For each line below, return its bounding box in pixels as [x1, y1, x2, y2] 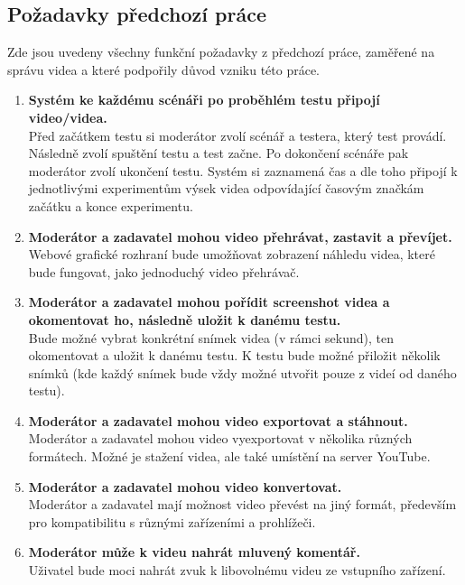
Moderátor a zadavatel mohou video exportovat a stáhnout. [28, 411, 408, 430]
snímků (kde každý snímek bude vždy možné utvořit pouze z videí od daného [28, 363, 457, 382]
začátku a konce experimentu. [28, 196, 193, 215]
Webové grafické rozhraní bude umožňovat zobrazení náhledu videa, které [28, 245, 435, 264]
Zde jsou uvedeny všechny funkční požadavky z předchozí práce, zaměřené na [7, 42, 435, 61]
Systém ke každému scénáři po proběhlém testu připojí [28, 90, 380, 109]
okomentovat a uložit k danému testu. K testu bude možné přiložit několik [28, 346, 441, 365]
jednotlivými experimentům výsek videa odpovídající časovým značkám [28, 179, 424, 198]
